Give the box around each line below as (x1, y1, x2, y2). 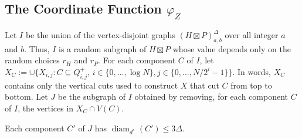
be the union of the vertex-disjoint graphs (25, 29, 175, 40)
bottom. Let (5, 90, 48, 103)
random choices (5, 54, 60, 66)
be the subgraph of (57, 90, 126, 103)
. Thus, (24, 42, 50, 55)
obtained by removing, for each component (134, 90, 288, 103)
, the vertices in (18, 101, 74, 114)
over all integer (225, 29, 279, 40)
